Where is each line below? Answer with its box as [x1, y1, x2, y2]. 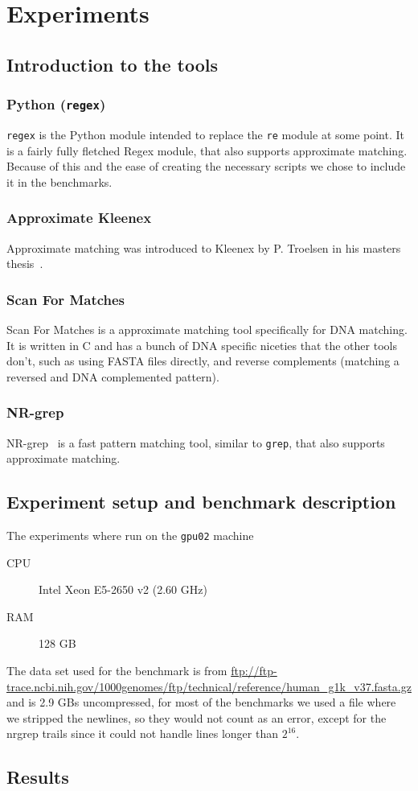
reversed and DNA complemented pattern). [6, 368, 219, 385]
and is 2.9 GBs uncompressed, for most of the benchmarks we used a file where [6, 694, 396, 711]
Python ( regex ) [6, 94, 106, 114]
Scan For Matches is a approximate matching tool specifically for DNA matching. [6, 321, 408, 337]
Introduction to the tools [6, 51, 219, 76]
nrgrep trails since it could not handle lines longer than [6, 725, 278, 742]
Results [6, 764, 69, 789]
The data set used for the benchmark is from [6, 662, 227, 679]
